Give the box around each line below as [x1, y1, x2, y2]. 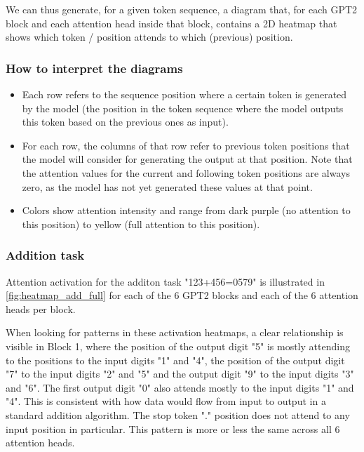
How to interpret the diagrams [6, 59, 183, 77]
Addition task [6, 246, 85, 264]
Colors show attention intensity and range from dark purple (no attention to [22, 203, 351, 218]
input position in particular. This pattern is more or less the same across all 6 [6, 421, 340, 436]
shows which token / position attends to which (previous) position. [6, 29, 293, 44]
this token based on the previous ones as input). [22, 114, 229, 129]
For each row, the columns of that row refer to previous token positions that [22, 138, 350, 152]
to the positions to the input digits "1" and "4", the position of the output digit [6, 352, 345, 367]
